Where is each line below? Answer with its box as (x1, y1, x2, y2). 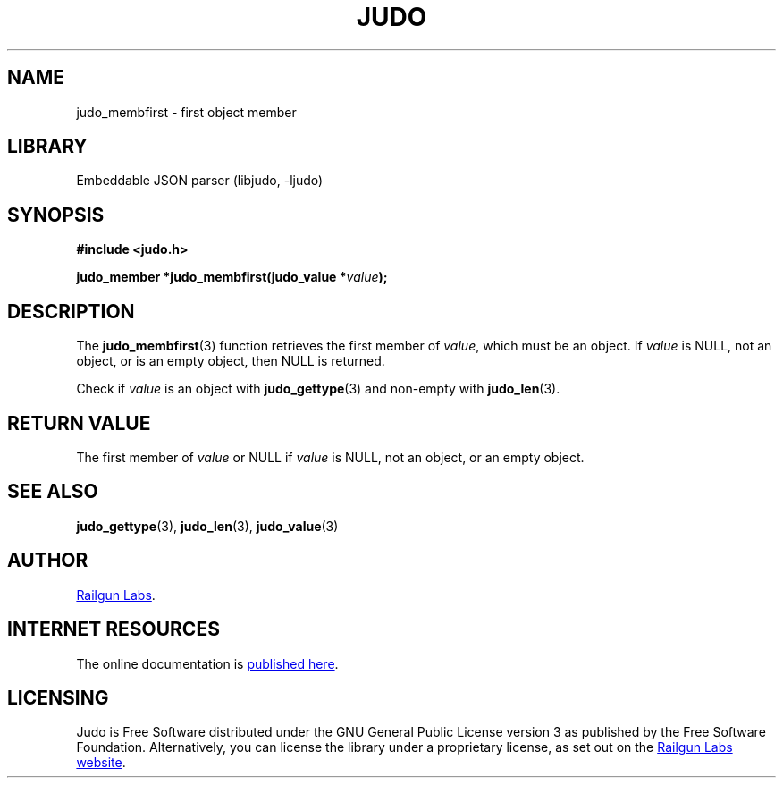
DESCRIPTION (7, 300, 135, 323)
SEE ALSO (7, 480, 98, 503)
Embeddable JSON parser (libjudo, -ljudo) (76, 173, 324, 189)
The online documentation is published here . (76, 655, 339, 671)
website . (76, 755, 126, 771)
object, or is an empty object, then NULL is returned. (76, 353, 385, 369)
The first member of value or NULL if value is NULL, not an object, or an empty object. (76, 449, 585, 465)
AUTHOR (7, 549, 88, 572)
